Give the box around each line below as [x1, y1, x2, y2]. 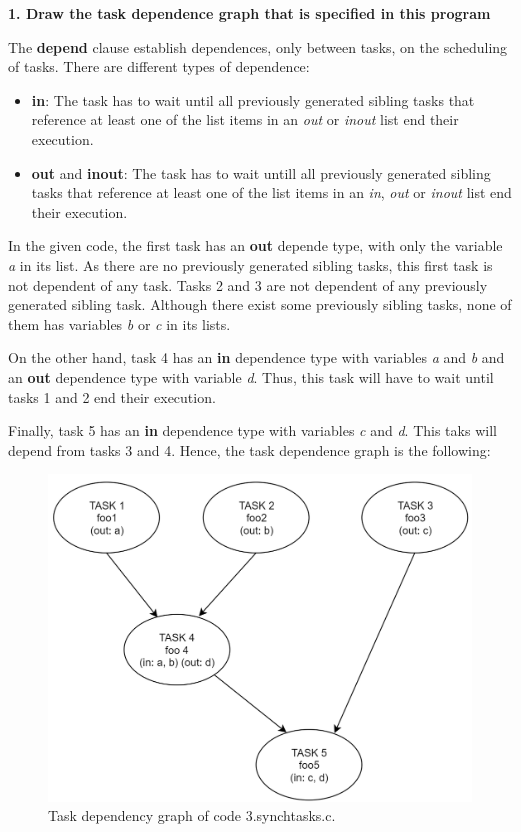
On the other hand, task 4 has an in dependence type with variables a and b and [8, 347, 505, 368]
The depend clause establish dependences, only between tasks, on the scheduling [8, 36, 508, 57]
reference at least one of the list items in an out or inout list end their [31, 109, 459, 130]
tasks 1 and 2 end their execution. [8, 386, 216, 407]
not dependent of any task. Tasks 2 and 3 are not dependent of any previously [8, 274, 488, 295]
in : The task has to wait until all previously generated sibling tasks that [31, 89, 475, 110]
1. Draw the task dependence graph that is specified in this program [8, 3, 491, 23]
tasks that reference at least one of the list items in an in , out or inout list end [31, 182, 512, 203]
